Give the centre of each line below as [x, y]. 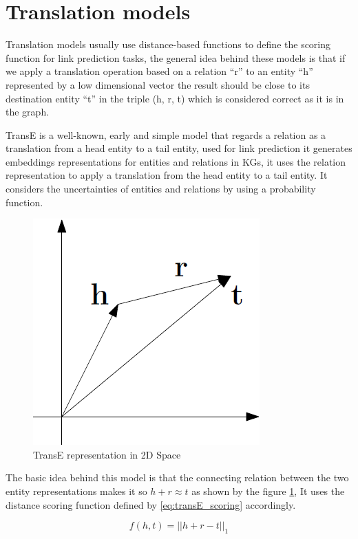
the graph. [28, 112]
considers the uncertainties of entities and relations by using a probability [161, 189]
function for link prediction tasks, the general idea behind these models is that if [176, 57]
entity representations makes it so [76, 491]
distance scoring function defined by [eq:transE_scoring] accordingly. [151, 504]
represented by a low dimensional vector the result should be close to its [158, 84]
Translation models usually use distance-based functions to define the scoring [168, 44]
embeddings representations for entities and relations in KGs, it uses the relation [176, 161]
